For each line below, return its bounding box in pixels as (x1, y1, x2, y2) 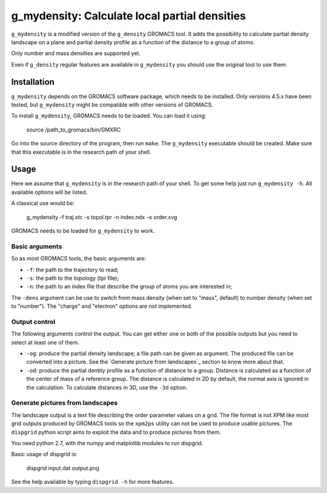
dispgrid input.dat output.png (26, 464, 100, 472)
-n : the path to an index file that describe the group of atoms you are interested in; (26, 283, 233, 290)
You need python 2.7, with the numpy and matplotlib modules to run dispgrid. (11, 439, 203, 446)
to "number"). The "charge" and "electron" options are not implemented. (11, 303, 193, 310)
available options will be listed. (11, 188, 88, 196)
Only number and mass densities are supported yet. (11, 50, 140, 57)
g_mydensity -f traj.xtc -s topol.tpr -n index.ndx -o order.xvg (26, 213, 177, 220)
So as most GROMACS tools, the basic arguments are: (11, 255, 147, 262)
